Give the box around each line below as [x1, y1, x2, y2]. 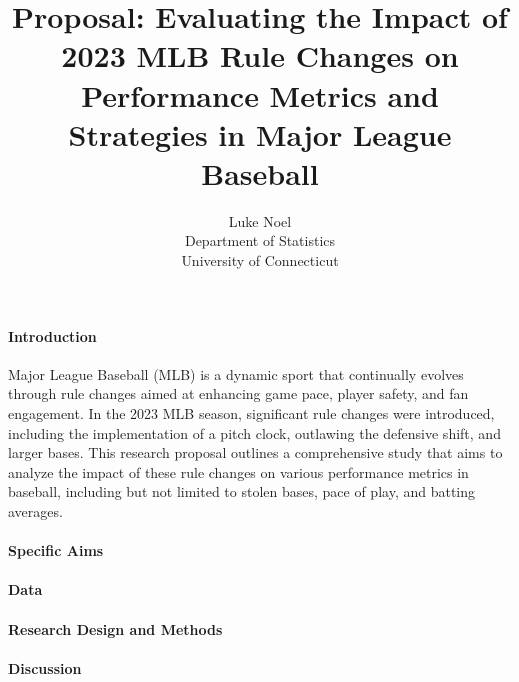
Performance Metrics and [81, 74, 439, 115]
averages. [8, 501, 63, 522]
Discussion [8, 657, 82, 678]
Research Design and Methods [8, 618, 223, 639]
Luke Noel [228, 210, 292, 231]
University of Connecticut [181, 250, 339, 271]
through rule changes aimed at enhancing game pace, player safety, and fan [8, 383, 469, 404]
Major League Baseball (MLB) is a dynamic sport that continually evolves [8, 363, 464, 384]
